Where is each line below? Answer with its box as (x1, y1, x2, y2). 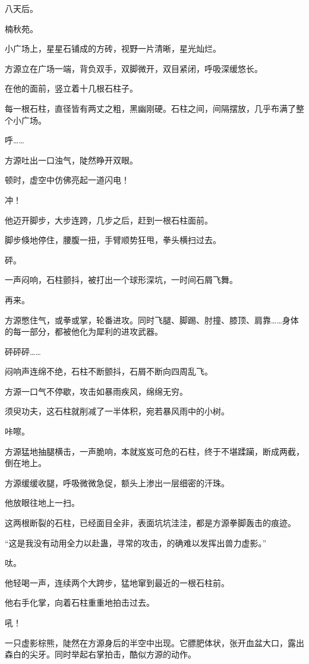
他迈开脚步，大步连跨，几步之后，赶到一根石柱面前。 (5, 213, 213, 226)
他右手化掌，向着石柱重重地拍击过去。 (5, 596, 154, 609)
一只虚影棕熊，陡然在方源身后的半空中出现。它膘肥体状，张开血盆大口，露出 (5, 636, 304, 649)
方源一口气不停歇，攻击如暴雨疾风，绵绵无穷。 (5, 385, 188, 397)
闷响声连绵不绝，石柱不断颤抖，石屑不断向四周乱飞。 (5, 365, 213, 377)
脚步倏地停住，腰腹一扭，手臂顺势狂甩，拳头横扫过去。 (5, 234, 221, 246)
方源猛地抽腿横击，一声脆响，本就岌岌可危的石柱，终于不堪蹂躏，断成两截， (5, 445, 304, 457)
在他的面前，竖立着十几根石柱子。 (5, 82, 138, 95)
